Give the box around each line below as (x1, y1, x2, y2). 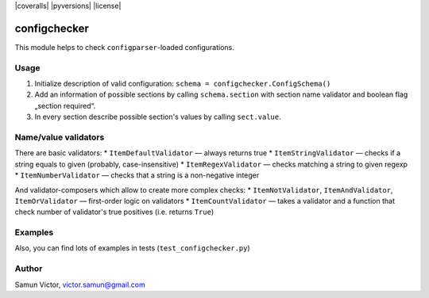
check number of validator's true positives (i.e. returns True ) (14, 207, 214, 217)
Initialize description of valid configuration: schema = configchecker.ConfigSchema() (34, 79, 331, 89)
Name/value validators (14, 132, 105, 143)
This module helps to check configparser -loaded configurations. (14, 42, 234, 52)
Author (14, 263, 43, 274)
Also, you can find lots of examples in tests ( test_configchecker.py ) (14, 243, 250, 253)
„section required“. (34, 101, 96, 110)
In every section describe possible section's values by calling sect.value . (34, 112, 281, 122)
